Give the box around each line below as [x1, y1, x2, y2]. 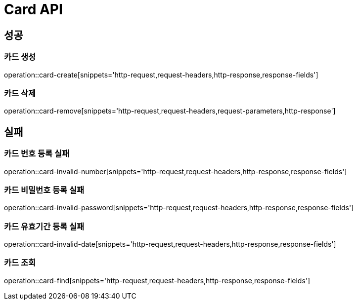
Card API [4, 1, 63, 18]
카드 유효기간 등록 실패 [4, 221, 85, 231]
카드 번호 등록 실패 [4, 149, 70, 159]
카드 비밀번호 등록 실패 [4, 185, 85, 195]
